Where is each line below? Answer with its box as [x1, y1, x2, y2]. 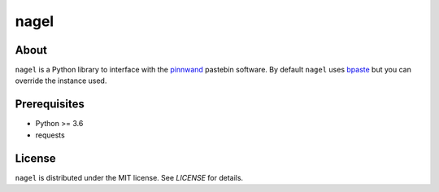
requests [35, 130, 65, 140]
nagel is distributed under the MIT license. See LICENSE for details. [15, 172, 244, 182]
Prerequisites [15, 98, 85, 111]
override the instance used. [15, 76, 107, 85]
